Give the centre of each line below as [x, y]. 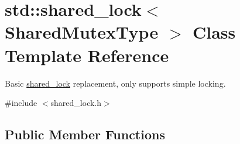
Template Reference [87, 55]
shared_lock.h [76, 103]
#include [21, 103]
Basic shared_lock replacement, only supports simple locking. [115, 83]
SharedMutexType [82, 32]
